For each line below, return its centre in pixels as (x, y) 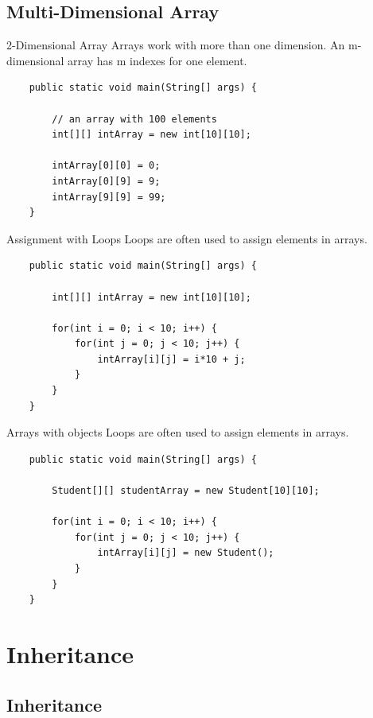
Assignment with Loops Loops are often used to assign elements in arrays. (187, 238)
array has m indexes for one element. (157, 60)
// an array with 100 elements (134, 119)
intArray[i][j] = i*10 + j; (171, 359)
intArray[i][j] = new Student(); (186, 553)
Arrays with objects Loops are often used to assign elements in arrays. (178, 432)
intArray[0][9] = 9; (106, 181)
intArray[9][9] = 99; (109, 197)
